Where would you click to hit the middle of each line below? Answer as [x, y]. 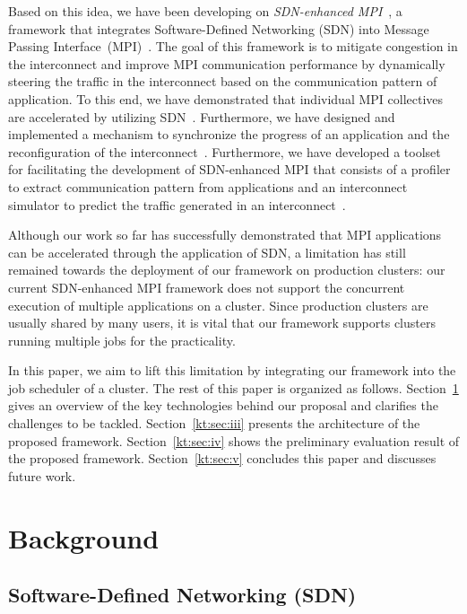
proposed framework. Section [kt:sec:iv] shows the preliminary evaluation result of [234, 440]
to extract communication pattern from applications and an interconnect [208, 186]
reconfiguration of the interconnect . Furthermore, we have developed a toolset [225, 151]
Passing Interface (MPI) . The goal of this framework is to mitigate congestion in [233, 46]
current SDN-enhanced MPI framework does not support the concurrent [207, 287]
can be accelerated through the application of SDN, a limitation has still [207, 252]
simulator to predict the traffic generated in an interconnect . [177, 204]
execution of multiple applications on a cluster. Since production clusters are [218, 305]
